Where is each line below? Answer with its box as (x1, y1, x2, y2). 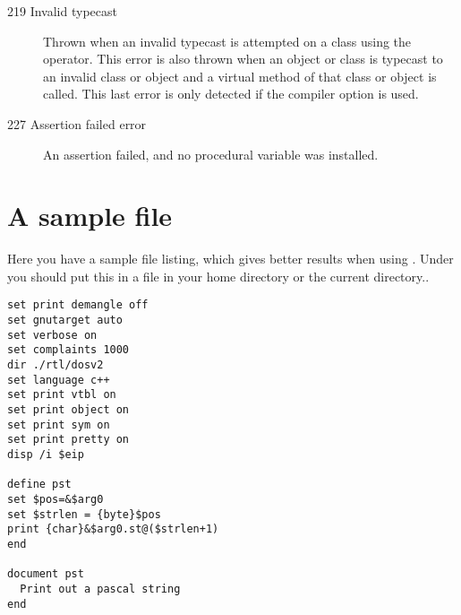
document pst (7, 567, 84, 581)
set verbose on (7, 328, 98, 342)
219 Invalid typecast (7, 2, 117, 20)
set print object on (7, 403, 130, 417)
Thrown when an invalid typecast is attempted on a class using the (43, 31, 412, 50)
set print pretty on (7, 433, 130, 446)
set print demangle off (7, 299, 149, 312)
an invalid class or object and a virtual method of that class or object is (43, 66, 437, 85)
